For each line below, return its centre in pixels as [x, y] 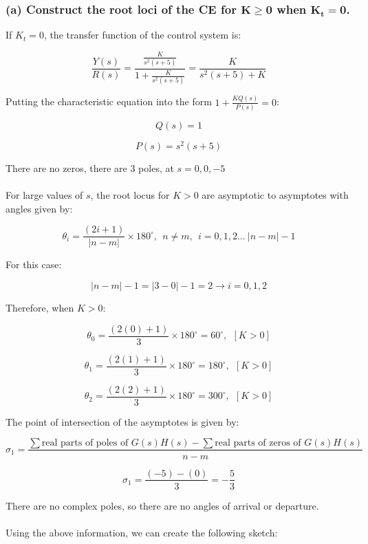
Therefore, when [40, 308]
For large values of [44, 195]
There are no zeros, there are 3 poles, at [90, 168]
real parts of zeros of [258, 443]
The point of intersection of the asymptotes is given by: [122, 421]
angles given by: [39, 208]
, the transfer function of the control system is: [142, 35]
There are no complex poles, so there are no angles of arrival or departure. [162, 505]
